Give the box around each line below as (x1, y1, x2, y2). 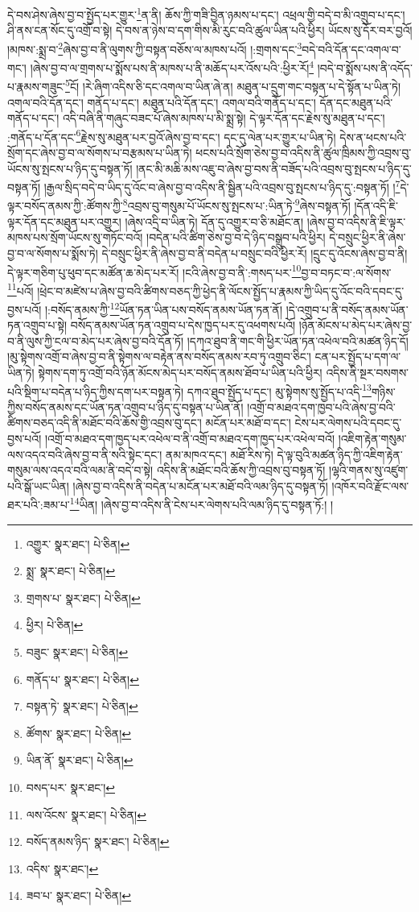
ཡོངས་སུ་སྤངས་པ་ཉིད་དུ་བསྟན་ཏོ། (7, 160, 133, 176)
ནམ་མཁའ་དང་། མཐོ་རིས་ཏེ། (166, 446, 273, 462)
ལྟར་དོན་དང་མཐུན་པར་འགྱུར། (7, 213, 121, 230)
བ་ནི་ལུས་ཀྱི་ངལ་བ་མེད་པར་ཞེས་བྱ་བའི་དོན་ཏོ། (7, 332, 184, 349)
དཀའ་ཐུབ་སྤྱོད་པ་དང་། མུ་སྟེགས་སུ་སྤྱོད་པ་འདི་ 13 (187, 380, 372, 400)
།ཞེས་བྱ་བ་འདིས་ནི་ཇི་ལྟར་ (306, 213, 406, 230)
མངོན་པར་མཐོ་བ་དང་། (205, 414, 291, 431)
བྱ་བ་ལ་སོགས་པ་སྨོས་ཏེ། (7, 244, 98, 261)
